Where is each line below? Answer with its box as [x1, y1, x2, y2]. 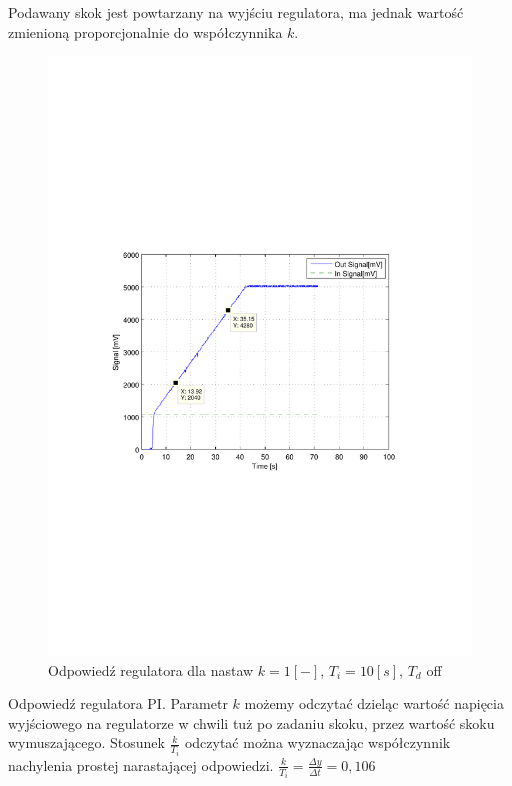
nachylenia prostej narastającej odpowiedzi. [8, 754, 274, 775]
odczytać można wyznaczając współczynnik [184, 732, 451, 753]
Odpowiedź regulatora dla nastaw [48, 659, 254, 680]
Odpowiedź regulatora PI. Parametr [8, 693, 228, 714]
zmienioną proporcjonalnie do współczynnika [8, 21, 283, 42]
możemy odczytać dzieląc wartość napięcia [244, 693, 504, 714]
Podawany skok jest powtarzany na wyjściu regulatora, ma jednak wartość [8, 2, 464, 22]
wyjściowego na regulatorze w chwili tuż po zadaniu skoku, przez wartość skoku [8, 712, 495, 733]
